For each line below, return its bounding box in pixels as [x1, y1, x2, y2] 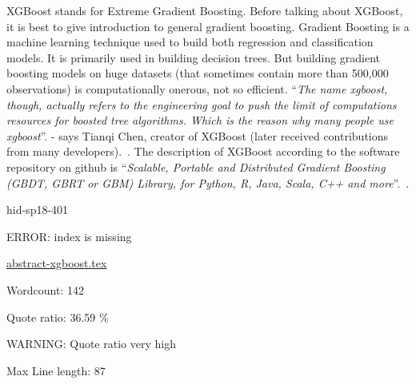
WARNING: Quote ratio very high [6, 335, 176, 352]
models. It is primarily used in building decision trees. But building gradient [6, 49, 381, 65]
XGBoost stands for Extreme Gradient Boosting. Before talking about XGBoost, [6, 2, 403, 18]
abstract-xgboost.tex [6, 255, 107, 271]
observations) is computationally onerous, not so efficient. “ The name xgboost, [6, 80, 388, 97]
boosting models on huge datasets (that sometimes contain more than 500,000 [6, 65, 389, 81]
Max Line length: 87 [6, 362, 106, 378]
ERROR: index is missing [6, 228, 132, 244]
